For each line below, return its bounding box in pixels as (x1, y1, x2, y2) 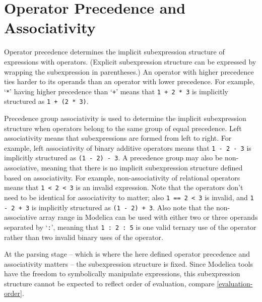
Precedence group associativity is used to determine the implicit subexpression (4, 113, 246, 123)
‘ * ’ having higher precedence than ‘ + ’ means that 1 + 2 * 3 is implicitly (4, 86, 228, 96)
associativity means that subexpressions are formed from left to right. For (4, 133, 232, 143)
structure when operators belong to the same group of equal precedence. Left (4, 123, 242, 133)
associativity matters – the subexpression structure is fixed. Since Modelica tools (4, 258, 253, 269)
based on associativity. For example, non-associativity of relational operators (4, 172, 240, 183)
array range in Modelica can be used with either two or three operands (39, 212, 258, 222)
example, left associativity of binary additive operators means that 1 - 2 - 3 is (4, 142, 251, 153)
